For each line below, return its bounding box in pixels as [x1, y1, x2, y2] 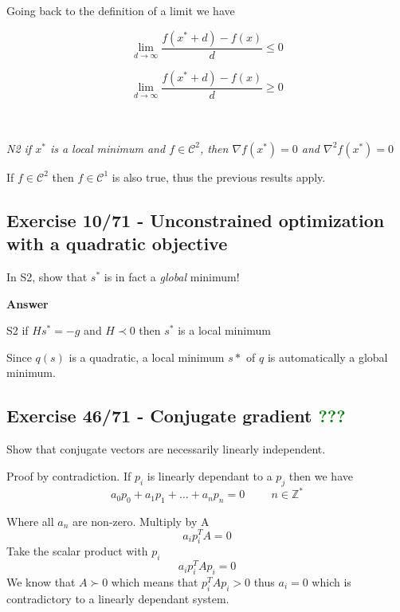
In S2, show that [6, 269, 88, 285]
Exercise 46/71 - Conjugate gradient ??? [6, 403, 346, 428]
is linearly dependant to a [147, 467, 273, 484]
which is [312, 574, 351, 590]
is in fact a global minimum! [104, 269, 240, 285]
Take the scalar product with [6, 543, 148, 559]
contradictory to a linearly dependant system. [6, 590, 229, 606]
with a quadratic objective [6, 231, 228, 256]
